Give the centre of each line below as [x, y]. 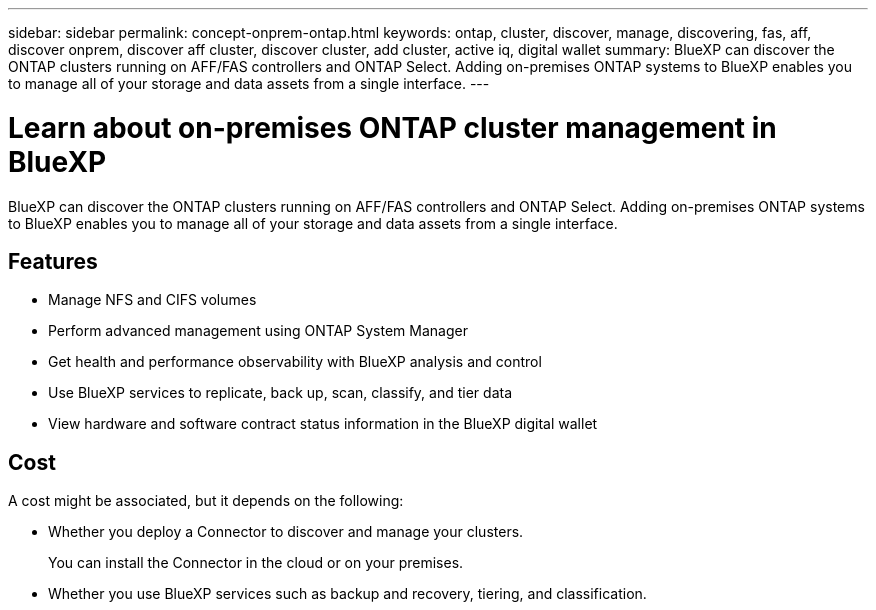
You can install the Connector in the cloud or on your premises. [256, 563]
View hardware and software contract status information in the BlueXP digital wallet [323, 424]
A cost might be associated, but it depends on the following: [206, 501]
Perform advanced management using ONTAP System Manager [258, 331]
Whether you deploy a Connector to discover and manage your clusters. [286, 532]
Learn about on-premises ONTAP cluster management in [392, 127]
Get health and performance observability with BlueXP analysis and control [295, 362]
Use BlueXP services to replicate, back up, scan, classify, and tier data [280, 393]
